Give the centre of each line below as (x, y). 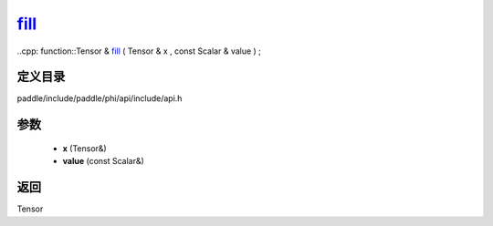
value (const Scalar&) (104, 161)
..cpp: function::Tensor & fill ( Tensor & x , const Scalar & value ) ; (139, 51)
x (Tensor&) (84, 148)
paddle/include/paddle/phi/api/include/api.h (100, 98)
